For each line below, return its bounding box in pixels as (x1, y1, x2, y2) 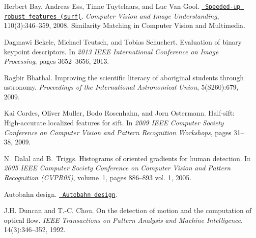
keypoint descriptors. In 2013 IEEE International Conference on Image (4, 46, 219, 56)
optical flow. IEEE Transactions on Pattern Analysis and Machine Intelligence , (4, 214, 243, 225)
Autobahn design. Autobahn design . (4, 189, 117, 199)
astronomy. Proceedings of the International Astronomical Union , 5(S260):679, (4, 82, 239, 92)
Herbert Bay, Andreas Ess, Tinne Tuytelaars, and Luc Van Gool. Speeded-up (4, 1, 241, 11)
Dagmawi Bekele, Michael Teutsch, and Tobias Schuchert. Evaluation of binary (4, 36, 242, 47)
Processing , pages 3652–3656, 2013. (4, 56, 109, 66)
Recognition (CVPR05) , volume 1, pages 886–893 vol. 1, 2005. (4, 172, 192, 183)
